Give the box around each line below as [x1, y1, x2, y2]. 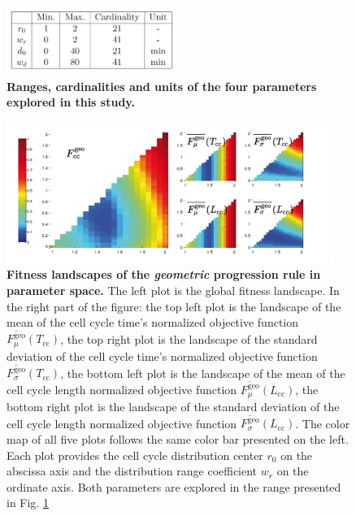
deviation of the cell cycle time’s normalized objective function [7, 347, 318, 364]
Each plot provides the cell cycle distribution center [7, 446, 263, 463]
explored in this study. [7, 93, 135, 111]
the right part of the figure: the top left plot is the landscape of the [7, 297, 341, 314]
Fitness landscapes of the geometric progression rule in [7, 266, 321, 283]
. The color [295, 414, 350, 431]
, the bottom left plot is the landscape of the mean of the [60, 364, 345, 381]
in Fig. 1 [7, 494, 49, 511]
